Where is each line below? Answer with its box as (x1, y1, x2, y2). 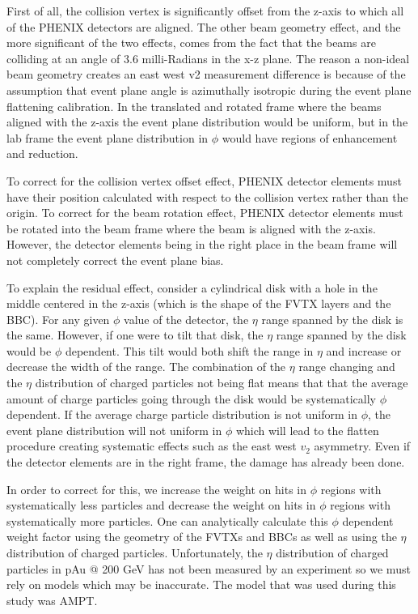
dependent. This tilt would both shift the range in (65, 342, 314, 359)
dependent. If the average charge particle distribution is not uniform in (6, 406, 357, 423)
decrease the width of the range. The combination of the (6, 358, 286, 375)
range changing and (298, 358, 395, 375)
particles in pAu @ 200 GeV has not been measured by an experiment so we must (6, 560, 411, 577)
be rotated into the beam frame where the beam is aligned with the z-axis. (6, 220, 376, 237)
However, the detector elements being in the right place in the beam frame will (6, 236, 398, 253)
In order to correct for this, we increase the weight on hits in (6, 480, 307, 497)
